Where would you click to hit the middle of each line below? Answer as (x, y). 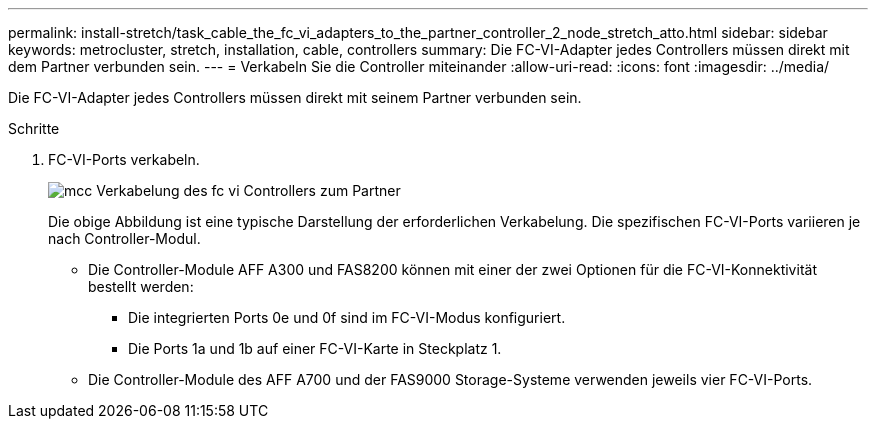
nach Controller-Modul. (124, 238)
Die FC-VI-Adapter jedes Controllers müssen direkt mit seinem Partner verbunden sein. (295, 97)
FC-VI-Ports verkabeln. (124, 159)
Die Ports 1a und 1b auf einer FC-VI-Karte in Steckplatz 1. (315, 348)
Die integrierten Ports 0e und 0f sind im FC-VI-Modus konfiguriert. (347, 317)
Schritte (34, 128)
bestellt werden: (141, 286)
